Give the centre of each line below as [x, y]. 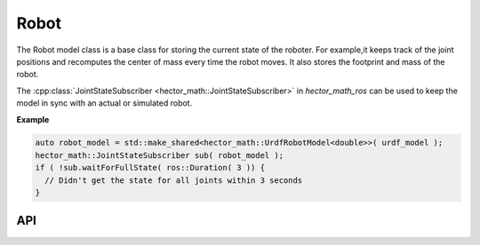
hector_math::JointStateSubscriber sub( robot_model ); [160, 155]
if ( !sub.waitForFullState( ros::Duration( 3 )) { [150, 168]
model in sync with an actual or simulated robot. [104, 103]
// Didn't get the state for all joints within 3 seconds [174, 180]
